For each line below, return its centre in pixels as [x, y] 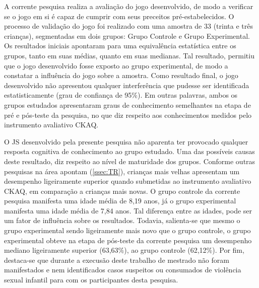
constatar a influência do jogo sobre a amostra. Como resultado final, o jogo [121, 75]
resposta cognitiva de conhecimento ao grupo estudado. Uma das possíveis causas [129, 151]
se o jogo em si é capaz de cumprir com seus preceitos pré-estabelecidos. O [119, 16]
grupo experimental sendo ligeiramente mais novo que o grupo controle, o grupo [127, 230]
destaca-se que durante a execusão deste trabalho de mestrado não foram [117, 260]
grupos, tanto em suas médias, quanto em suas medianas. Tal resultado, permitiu [129, 55]
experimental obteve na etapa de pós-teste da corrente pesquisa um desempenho [128, 240]
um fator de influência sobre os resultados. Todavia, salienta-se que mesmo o [122, 220]
